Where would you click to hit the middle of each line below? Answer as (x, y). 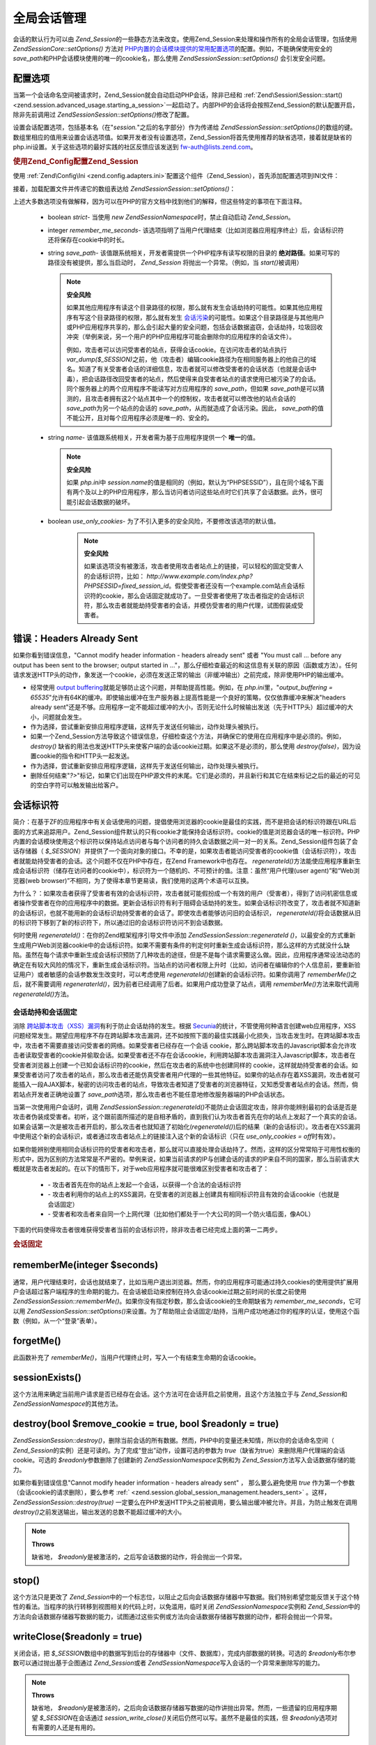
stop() (26, 1580)
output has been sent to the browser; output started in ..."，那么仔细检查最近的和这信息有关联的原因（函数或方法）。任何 (185, 665)
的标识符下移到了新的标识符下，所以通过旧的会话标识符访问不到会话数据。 (119, 923)
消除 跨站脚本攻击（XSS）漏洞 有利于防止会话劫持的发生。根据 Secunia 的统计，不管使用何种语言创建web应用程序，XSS (185, 1025)
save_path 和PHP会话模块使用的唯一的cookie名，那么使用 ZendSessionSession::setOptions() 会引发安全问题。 (171, 59)
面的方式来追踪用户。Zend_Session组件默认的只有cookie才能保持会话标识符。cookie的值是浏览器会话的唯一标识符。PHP (186, 831)
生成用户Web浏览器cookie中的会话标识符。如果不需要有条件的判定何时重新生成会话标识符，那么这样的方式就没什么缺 (181, 945)
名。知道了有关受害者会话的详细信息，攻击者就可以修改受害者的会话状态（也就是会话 (188, 369)
